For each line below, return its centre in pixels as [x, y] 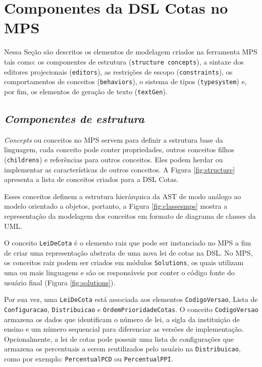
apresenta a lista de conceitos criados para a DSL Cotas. [91, 179]
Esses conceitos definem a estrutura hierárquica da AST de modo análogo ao [123, 196]
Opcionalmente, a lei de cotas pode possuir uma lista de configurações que [119, 339]
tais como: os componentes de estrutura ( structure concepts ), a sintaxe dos [124, 61]
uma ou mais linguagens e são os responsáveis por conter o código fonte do [119, 272]
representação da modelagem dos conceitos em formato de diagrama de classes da [130, 216]
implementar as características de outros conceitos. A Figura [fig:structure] [120, 169]
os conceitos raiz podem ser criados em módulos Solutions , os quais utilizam [124, 262]
